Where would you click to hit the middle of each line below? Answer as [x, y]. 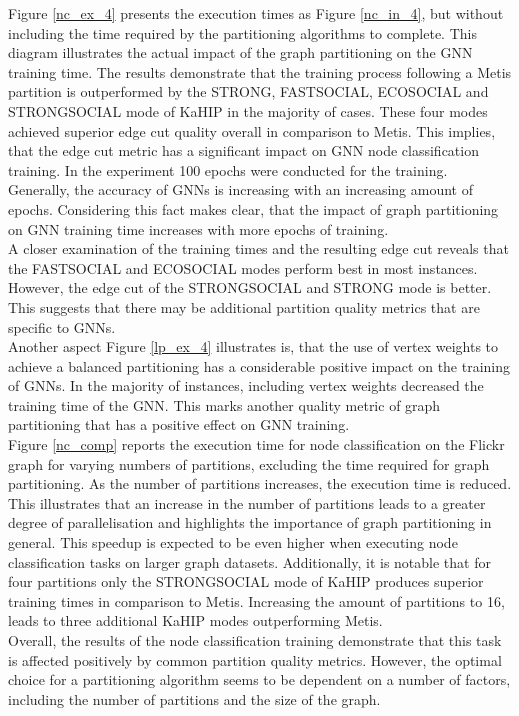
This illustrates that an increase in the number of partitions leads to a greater [247, 502]
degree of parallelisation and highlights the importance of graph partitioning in [250, 522]
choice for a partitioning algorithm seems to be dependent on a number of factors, [259, 679]
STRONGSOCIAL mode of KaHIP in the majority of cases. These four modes [248, 110]
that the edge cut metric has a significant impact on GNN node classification [243, 150]
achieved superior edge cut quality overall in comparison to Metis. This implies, [252, 130]
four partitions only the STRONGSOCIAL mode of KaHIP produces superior [246, 581]
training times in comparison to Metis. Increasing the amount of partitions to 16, [256, 600]
